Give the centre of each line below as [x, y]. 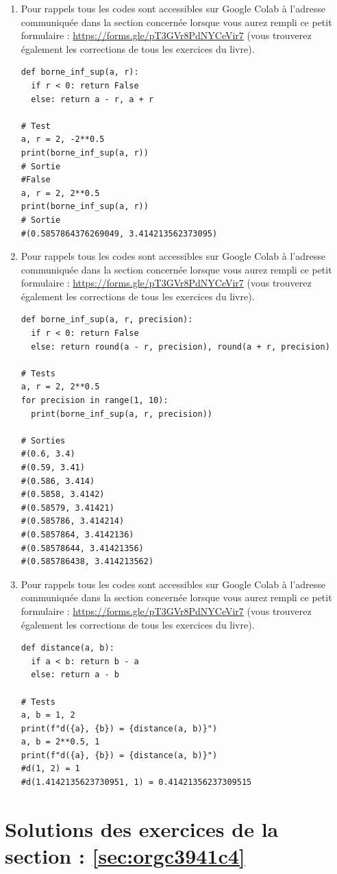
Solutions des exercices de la [142, 828]
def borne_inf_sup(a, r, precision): [107, 320]
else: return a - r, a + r [92, 99]
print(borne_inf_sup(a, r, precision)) [122, 414]
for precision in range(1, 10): [95, 401]
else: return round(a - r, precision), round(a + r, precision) [180, 347]
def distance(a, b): [67, 648]
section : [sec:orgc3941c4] [125, 856]
